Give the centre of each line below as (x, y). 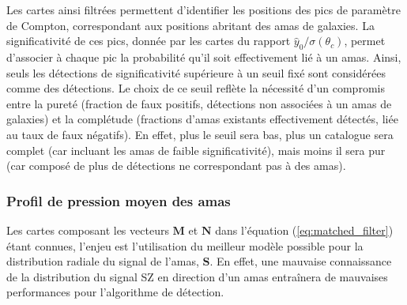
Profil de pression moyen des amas (119, 200)
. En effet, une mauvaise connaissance (301, 261)
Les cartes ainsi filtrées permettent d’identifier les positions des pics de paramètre (203, 9)
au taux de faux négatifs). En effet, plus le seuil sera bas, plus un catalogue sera (200, 134)
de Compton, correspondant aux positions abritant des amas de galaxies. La (190, 25)
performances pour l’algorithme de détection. (115, 292)
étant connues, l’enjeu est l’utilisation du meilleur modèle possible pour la (185, 245)
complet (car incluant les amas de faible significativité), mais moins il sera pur (196, 150)
